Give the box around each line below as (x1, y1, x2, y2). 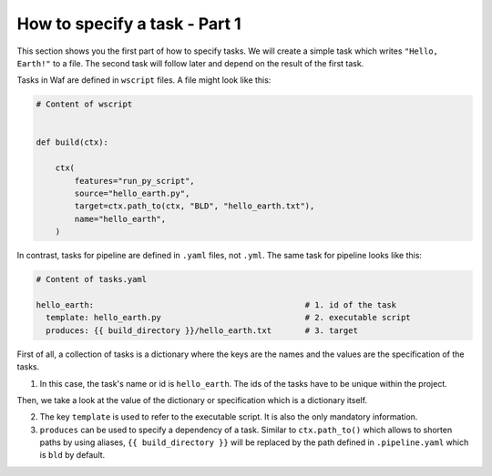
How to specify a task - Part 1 (16, 14, 241, 34)
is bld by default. (39, 450, 106, 461)
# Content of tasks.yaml (36, 274, 148, 285)
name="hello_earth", (74, 214, 167, 224)
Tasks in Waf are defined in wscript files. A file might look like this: (16, 75, 272, 86)
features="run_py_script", (74, 176, 195, 186)
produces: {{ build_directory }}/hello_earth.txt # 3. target (46, 325, 359, 336)
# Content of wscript (36, 99, 133, 109)
